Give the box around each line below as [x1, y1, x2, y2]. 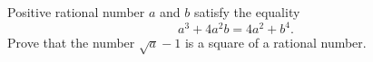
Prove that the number [7, 33, 135, 52]
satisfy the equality [193, 3, 300, 21]
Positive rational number [7, 3, 145, 21]
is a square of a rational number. [184, 33, 367, 52]
